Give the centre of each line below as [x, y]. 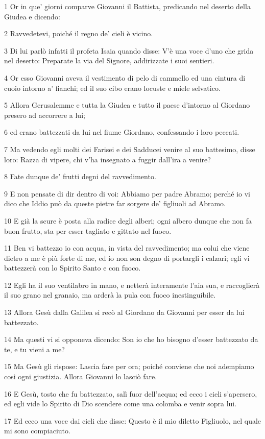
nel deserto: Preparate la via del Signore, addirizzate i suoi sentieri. [109, 60]
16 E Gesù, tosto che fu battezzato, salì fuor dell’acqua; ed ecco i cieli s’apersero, [131, 393]
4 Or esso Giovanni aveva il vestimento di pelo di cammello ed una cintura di [125, 77]
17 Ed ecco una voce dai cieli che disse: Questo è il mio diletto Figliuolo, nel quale [133, 420]
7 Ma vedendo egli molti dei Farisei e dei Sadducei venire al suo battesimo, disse [130, 149]
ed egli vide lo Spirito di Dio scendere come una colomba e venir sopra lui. [121, 404]
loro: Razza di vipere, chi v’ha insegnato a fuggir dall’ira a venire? [107, 159]
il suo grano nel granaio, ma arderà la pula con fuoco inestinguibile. [110, 295]
